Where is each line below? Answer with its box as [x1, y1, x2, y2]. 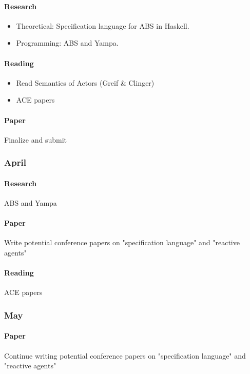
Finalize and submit [4, 134, 67, 145]
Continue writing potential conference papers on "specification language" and [4, 350, 246, 361]
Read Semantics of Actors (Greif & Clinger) [16, 77, 155, 88]
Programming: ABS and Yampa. [16, 37, 119, 48]
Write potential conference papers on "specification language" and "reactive [4, 237, 240, 248]
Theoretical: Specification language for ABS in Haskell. [16, 20, 189, 31]
